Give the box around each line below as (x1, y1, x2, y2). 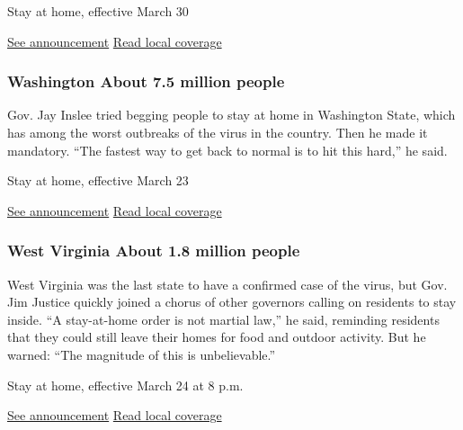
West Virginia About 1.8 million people (7, 239, 300, 262)
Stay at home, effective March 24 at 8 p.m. (7, 375, 244, 394)
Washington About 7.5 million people (7, 70, 285, 93)
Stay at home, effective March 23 (7, 171, 189, 190)
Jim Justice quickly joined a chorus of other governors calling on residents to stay (7, 292, 457, 311)
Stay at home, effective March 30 (7, 2, 189, 20)
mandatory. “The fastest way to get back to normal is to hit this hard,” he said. (7, 140, 448, 159)
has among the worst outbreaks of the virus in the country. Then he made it (7, 123, 428, 141)
